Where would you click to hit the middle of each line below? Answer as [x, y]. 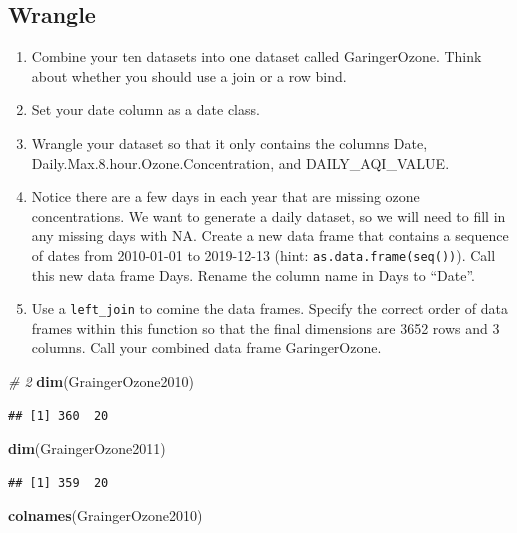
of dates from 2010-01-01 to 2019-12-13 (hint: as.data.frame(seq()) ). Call [263, 254]
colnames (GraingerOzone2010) [105, 515]
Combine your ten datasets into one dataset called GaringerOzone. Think [256, 56]
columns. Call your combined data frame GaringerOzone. [206, 347]
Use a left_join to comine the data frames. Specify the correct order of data [269, 308]
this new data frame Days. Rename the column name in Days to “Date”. [253, 274]
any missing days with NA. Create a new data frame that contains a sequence [270, 235]
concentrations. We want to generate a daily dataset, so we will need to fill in [268, 215]
